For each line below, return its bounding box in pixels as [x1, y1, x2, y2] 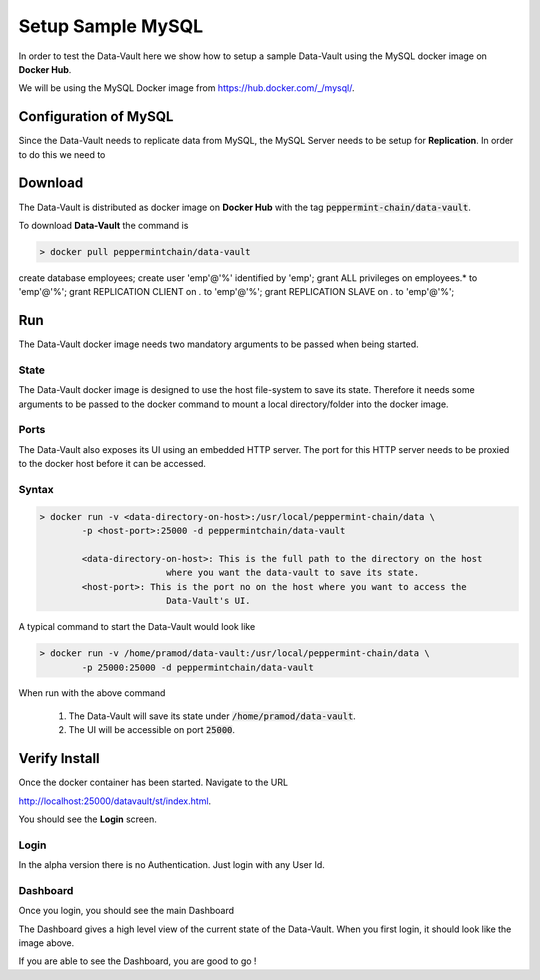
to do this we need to [18, 148, 106, 160]
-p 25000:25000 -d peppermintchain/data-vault [81, 661, 314, 673]
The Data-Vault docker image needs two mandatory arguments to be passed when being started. [18, 338, 419, 350]
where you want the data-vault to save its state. [165, 567, 420, 579]
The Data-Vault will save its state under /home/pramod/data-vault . [68, 710, 357, 722]
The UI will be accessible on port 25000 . [68, 724, 235, 736]
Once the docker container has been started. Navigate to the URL [18, 776, 289, 789]
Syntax [18, 483, 54, 497]
